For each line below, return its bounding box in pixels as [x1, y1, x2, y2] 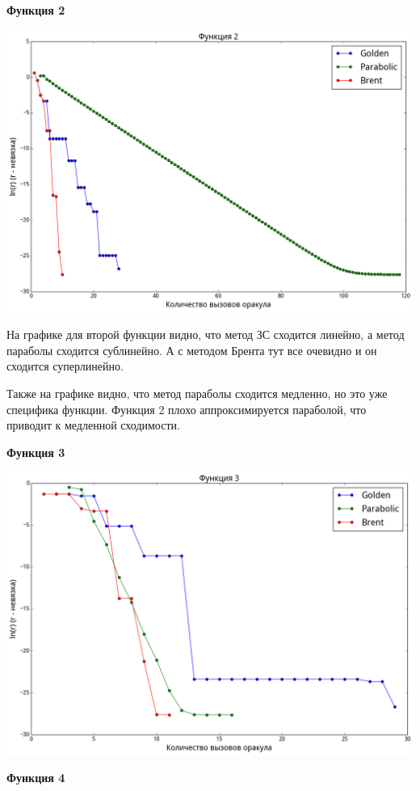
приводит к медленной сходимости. [6, 417, 180, 434]
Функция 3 [6, 443, 65, 460]
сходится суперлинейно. [6, 357, 124, 374]
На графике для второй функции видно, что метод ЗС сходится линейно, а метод [6, 326, 405, 343]
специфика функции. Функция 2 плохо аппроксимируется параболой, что [6, 400, 367, 417]
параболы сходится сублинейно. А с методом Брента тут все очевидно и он [6, 341, 377, 358]
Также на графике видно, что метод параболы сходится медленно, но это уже [6, 384, 388, 401]
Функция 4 [6, 769, 65, 786]
